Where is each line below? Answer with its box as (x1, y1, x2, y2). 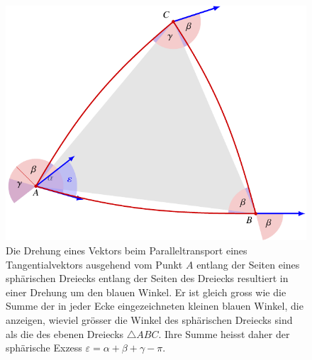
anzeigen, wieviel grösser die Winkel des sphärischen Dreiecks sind (6, 313, 293, 327)
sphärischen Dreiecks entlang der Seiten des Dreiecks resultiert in (6, 271, 289, 286)
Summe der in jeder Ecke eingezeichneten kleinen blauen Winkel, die (6, 298, 303, 313)
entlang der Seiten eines (196, 257, 300, 271)
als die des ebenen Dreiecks (6, 326, 124, 341)
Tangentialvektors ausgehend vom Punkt (6, 257, 183, 271)
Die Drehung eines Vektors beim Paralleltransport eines (6, 243, 247, 258)
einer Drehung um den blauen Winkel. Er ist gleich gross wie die (6, 284, 286, 299)
